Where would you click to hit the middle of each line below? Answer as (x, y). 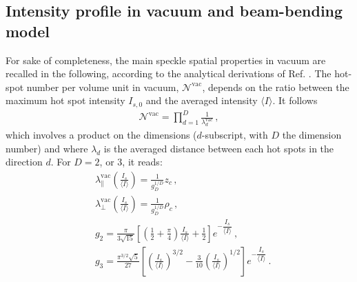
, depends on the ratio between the (276, 87)
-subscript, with (235, 135)
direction (24, 162)
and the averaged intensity (202, 100)
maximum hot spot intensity (65, 100)
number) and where (47, 148)
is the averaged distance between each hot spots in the (219, 148)
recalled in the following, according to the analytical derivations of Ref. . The (169, 73)
